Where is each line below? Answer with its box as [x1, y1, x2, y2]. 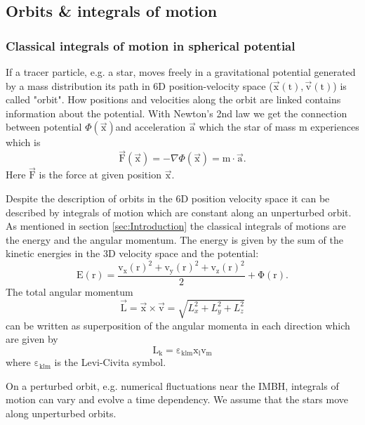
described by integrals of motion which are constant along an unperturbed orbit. [6, 204, 352, 219]
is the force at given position [39, 167, 161, 182]
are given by [6, 332, 58, 346]
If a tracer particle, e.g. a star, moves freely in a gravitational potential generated [6, 65, 356, 79]
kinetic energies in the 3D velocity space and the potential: [6, 246, 259, 261]
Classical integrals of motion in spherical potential [6, 37, 296, 54]
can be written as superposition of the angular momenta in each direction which [6, 318, 350, 332]
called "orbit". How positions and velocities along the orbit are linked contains [6, 92, 341, 107]
